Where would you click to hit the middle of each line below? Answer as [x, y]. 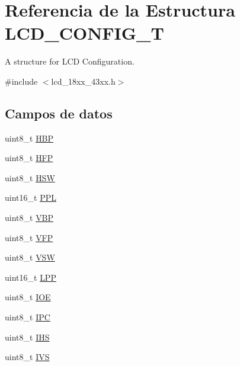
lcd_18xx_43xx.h [83, 81]
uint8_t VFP [29, 237]
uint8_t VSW [30, 257]
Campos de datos [59, 113]
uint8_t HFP [29, 158]
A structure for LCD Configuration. [70, 61]
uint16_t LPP [31, 277]
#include [21, 81]
